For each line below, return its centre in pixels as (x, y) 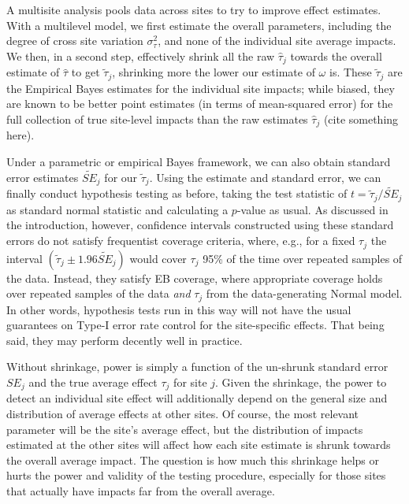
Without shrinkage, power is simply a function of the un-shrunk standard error (197, 367)
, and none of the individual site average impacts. (277, 41)
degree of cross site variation (75, 41)
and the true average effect (93, 382)
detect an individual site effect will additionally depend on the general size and (197, 398)
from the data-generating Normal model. (304, 293)
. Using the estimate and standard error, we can (265, 177)
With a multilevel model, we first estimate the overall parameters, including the (199, 25)
